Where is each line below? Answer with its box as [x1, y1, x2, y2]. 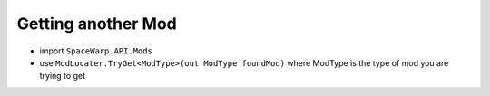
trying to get [39, 71, 86, 82]
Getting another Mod [16, 14, 177, 34]
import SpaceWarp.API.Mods [39, 45, 153, 56]
